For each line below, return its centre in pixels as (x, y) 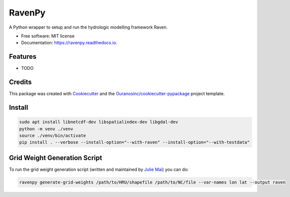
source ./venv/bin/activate (52, 135)
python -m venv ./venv (46, 129)
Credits (20, 82)
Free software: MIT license (48, 36)
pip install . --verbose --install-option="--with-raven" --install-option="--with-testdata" (135, 142)
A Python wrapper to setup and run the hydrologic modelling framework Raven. (88, 27)
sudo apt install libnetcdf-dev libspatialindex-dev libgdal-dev (99, 122)
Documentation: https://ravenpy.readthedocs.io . (69, 43)
